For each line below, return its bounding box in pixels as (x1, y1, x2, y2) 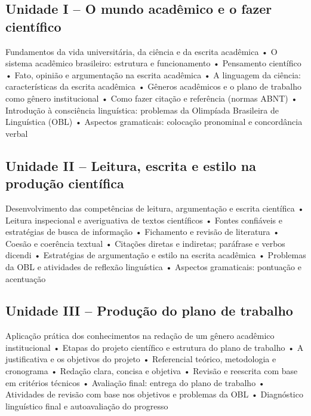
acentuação (5, 272, 46, 285)
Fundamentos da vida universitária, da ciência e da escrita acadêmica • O (5, 45, 278, 57)
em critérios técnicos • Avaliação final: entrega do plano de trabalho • (5, 376, 265, 389)
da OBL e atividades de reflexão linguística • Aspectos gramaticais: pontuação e (5, 260, 301, 273)
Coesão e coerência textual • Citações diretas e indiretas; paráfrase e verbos (5, 237, 285, 249)
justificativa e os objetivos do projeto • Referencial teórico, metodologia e (5, 353, 276, 365)
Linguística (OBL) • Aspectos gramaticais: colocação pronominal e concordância (5, 115, 303, 128)
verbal (5, 127, 28, 139)
